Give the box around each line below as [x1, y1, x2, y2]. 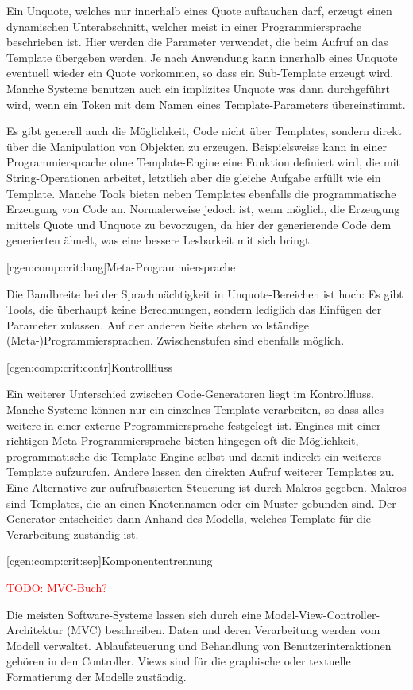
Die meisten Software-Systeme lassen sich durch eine [6, 606, 261, 622]
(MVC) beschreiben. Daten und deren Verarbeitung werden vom [66, 622, 380, 638]
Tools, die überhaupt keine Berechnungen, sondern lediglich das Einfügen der [6, 301, 382, 318]
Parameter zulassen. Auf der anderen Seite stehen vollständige [6, 316, 309, 333]
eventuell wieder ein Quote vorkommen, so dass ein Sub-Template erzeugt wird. [6, 64, 394, 81]
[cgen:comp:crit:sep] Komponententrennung [6, 552, 213, 569]
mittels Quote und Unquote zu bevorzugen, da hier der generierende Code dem [6, 216, 392, 232]
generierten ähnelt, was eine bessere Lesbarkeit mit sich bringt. [6, 232, 313, 248]
